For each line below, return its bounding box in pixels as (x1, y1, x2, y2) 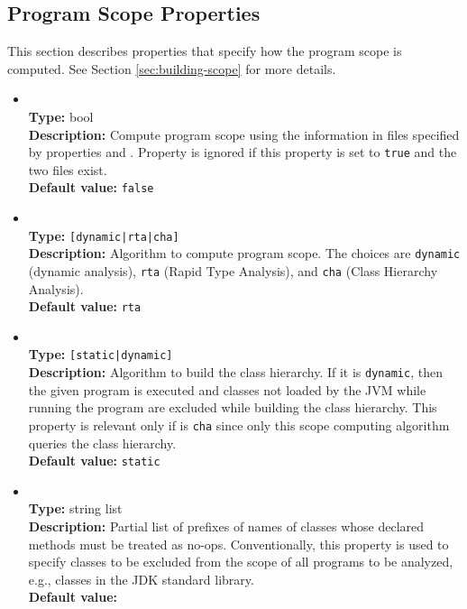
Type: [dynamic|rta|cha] (28, 226, 179, 245)
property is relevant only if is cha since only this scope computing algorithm (28, 415, 450, 434)
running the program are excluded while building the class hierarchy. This (28, 398, 437, 417)
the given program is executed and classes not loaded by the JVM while (28, 380, 426, 399)
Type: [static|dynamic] (28, 345, 173, 364)
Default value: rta (28, 297, 142, 316)
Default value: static (28, 451, 160, 470)
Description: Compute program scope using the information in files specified (28, 125, 460, 143)
